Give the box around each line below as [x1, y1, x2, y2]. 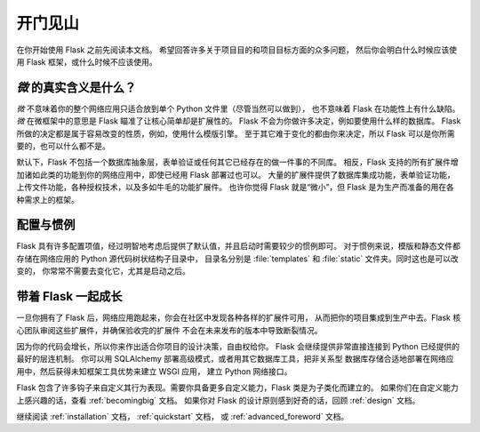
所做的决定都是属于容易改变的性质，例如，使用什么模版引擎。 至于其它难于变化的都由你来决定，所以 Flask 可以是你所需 [16, 128, 455, 139]
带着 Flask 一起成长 [16, 289, 124, 304]
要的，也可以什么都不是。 [16, 140, 110, 151]
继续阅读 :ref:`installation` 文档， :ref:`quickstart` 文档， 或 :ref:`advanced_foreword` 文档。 [16, 411, 349, 421]
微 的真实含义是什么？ [16, 80, 137, 95]
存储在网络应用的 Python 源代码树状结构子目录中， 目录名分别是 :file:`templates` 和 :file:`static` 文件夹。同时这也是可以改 [16, 253, 460, 264]
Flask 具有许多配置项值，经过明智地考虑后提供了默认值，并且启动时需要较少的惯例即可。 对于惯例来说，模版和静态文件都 [16, 241, 461, 252]
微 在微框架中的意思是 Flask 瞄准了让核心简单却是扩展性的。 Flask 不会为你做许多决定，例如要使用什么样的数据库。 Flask [16, 116, 461, 126]
